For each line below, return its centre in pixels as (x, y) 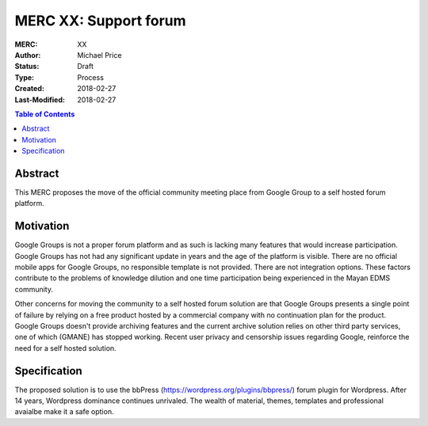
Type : (25, 77)
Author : (28, 55)
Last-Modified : (40, 100)
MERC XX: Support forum (100, 21)
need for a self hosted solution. (65, 348)
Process (91, 77)
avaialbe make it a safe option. (64, 412)
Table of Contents (45, 114)
